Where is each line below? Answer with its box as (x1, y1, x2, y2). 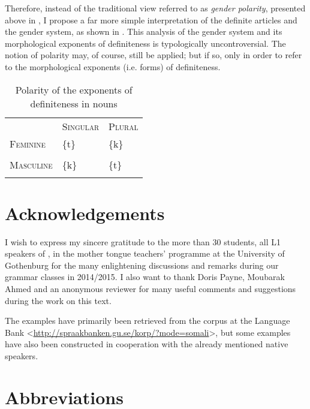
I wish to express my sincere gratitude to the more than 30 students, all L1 (5, 235, 281, 248)
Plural (109, 119, 139, 133)
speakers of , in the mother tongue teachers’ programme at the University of (5, 247, 285, 260)
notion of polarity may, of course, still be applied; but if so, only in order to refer (5, 49, 302, 61)
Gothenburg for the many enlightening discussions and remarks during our (5, 258, 279, 271)
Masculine (10, 157, 53, 172)
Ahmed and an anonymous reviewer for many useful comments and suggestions (5, 282, 296, 295)
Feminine (10, 136, 46, 151)
